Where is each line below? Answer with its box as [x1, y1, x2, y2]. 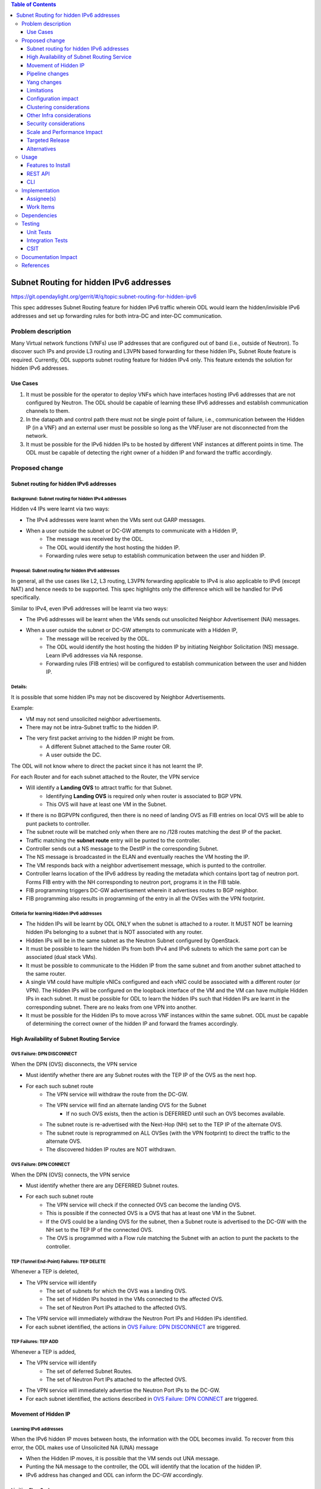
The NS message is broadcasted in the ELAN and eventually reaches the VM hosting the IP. [26, 853, 250, 861]
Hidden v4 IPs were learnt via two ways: [11, 505, 110, 512]
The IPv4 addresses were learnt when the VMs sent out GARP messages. [26, 516, 206, 524]
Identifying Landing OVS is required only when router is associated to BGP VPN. [46, 792, 243, 799]
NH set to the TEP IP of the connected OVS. [46, 1226, 153, 1233]
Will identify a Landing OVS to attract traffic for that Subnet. [26, 784, 172, 792]
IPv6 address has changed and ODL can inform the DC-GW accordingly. [26, 1471, 203, 1478]
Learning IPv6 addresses [11, 1426, 64, 1432]
